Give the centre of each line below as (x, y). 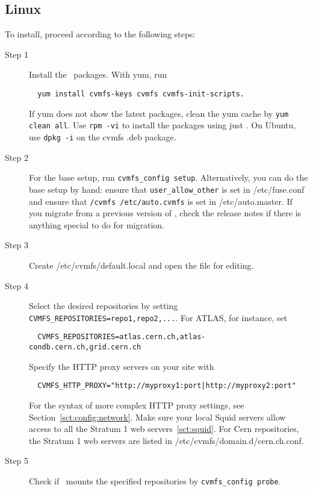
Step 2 (17, 157)
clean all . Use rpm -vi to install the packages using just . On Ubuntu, (163, 125)
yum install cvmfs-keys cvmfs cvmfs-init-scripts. (141, 94)
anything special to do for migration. (97, 224)
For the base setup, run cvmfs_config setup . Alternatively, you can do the (169, 177)
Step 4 (17, 285)
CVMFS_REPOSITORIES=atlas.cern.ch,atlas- (122, 337)
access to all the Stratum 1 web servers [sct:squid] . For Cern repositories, (164, 429)
